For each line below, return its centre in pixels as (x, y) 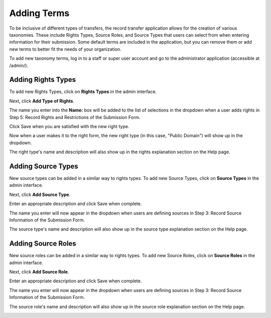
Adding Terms (39, 13)
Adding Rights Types (43, 80)
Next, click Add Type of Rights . (42, 101)
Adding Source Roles (43, 244)
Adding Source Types (44, 166)
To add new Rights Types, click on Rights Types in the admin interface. (83, 92)
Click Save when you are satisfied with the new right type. (69, 126)
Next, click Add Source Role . (39, 272)
